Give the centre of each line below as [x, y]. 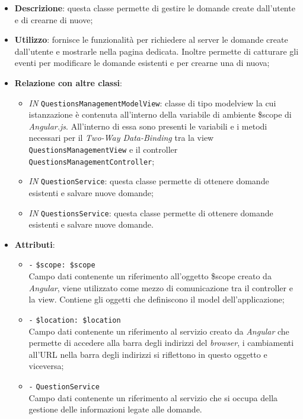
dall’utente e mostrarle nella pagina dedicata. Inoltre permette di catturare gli [157, 51]
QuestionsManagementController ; [92, 161]
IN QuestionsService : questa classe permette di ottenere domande [151, 212]
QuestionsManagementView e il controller [103, 149]
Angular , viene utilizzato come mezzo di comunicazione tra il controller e [161, 287]
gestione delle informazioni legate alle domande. [115, 409]
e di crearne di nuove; [54, 19]
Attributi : [35, 244]
